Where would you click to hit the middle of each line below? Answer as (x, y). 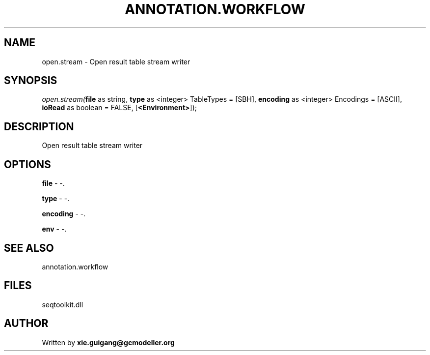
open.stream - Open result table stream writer (116, 61)
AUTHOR (26, 324)
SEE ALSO (29, 248)
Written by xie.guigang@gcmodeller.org (108, 342)
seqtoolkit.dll (63, 304)
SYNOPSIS (31, 81)
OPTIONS (27, 164)
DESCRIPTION (39, 126)
